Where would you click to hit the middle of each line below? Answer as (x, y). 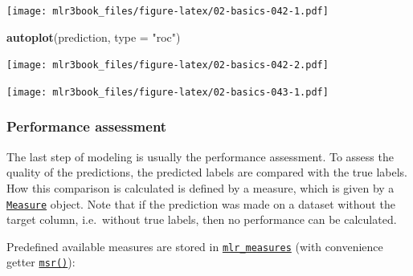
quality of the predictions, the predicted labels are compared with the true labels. (207, 172)
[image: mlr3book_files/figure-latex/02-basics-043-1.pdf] (168, 92)
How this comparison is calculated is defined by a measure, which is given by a (200, 187)
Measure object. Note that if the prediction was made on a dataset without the (201, 203)
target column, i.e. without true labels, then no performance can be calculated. (202, 219)
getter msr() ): (41, 262)
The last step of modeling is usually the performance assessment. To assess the (200, 156)
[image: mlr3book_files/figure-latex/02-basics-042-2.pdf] (168, 65)
